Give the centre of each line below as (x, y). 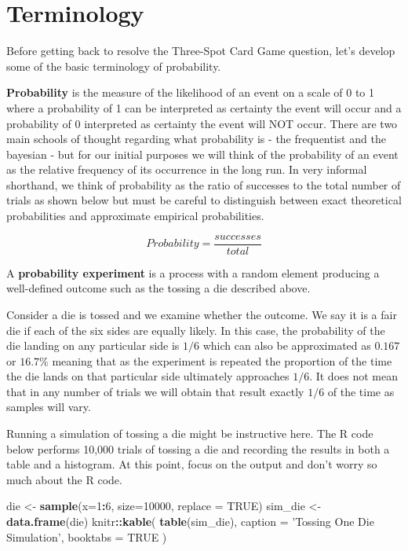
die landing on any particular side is (93, 345)
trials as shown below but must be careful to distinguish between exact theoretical (204, 200)
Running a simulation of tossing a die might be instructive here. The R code (190, 433)
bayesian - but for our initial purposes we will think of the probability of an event (202, 154)
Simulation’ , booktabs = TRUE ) (87, 536)
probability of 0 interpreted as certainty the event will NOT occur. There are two (202, 123)
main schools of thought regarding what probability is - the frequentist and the (196, 139)
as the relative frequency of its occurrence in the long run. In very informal (187, 169)
